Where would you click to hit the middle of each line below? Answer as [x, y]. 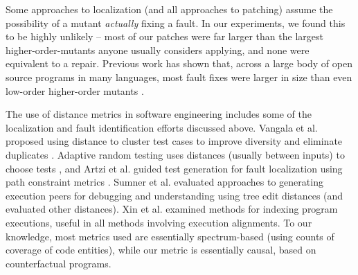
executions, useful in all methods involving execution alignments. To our [159, 222]
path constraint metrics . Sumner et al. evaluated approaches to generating [164, 182]
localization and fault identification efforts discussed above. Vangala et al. [162, 127]
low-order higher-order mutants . [75, 90]
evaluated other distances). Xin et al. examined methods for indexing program [172, 209]
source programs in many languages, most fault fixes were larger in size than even [179, 77]
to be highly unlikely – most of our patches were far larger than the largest [164, 36]
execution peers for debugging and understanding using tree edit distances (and [174, 195]
